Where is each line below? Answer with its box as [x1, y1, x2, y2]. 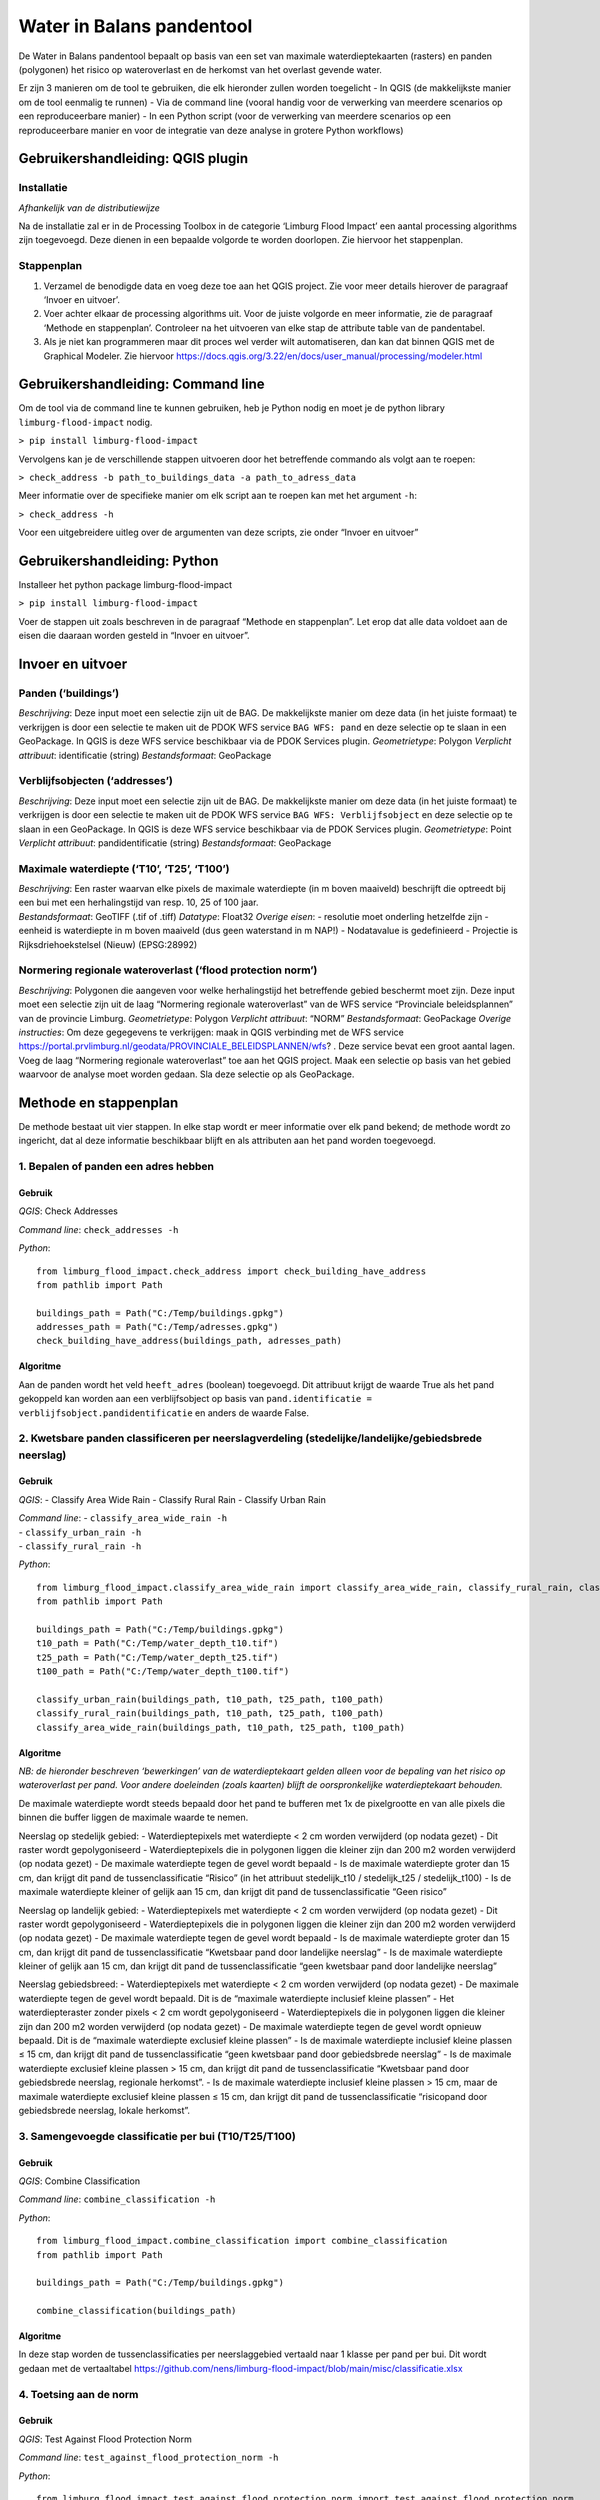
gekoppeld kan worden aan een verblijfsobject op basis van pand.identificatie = [18, 1393, 372, 1405]
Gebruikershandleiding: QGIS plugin [18, 150, 249, 167]
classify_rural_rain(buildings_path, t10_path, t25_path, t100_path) [36, 1708, 385, 1719]
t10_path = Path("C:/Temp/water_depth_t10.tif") [36, 1638, 279, 1649]
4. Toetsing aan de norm [18, 2387, 139, 2401]
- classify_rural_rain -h [18, 1540, 142, 1552]
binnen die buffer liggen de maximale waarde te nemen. [18, 1811, 249, 1824]
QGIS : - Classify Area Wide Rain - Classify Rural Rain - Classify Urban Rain [18, 1493, 327, 1505]
